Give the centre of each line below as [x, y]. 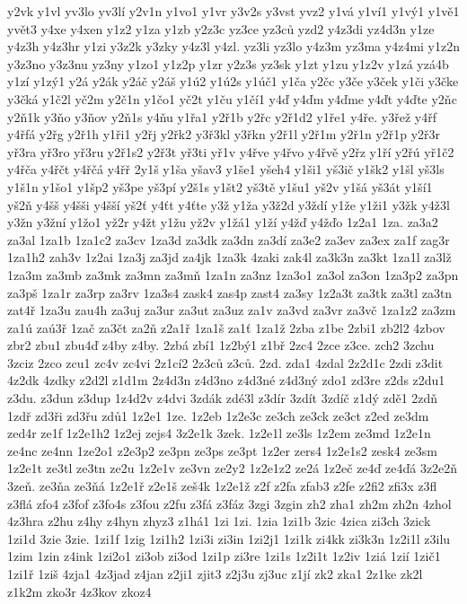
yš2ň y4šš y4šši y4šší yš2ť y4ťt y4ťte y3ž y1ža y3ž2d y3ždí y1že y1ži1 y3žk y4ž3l [229, 204]
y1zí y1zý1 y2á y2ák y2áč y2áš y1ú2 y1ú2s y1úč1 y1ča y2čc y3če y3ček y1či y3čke [233, 81]
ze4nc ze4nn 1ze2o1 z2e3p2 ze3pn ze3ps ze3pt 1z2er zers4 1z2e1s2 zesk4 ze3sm [223, 450]
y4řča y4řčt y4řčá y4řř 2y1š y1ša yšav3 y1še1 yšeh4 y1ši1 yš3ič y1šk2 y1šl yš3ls [226, 169]
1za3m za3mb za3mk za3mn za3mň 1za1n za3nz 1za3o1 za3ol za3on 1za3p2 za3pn [233, 274]
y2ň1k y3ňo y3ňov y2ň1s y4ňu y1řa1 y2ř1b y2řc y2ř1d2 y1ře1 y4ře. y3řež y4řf [222, 116]
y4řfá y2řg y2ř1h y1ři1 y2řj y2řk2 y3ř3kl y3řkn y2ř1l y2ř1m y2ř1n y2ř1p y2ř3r [224, 134]
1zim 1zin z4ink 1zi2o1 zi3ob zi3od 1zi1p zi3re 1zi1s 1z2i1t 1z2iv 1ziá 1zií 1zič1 [224, 556]
